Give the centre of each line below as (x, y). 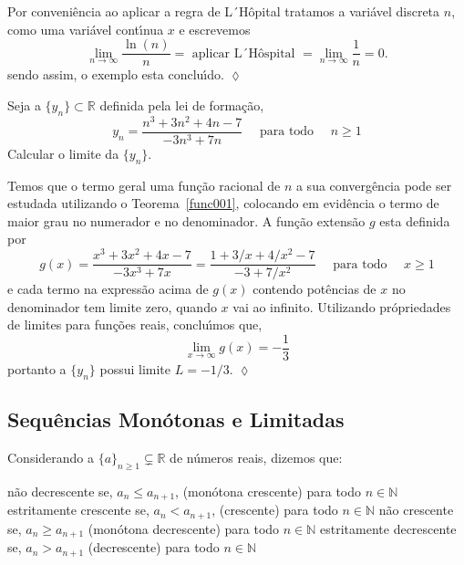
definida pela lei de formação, (182, 105)
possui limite (135, 368)
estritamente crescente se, (78, 510)
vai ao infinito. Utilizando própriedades (342, 306)
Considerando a (51, 457)
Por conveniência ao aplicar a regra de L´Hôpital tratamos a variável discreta (224, 11)
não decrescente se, (60, 491)
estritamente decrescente (388, 528)
